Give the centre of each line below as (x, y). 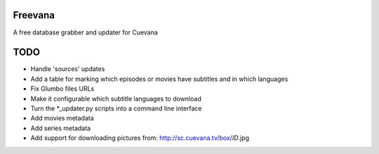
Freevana (34, 15)
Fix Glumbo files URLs (62, 89)
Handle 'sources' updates (68, 69)
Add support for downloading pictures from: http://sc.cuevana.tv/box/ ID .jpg (140, 138)
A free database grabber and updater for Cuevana (85, 32)
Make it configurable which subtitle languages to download (116, 98)
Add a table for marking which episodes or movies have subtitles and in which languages (159, 79)
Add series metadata (61, 128)
